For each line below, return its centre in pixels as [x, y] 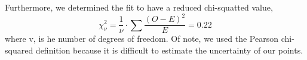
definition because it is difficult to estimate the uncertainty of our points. [169, 50]
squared [19, 50]
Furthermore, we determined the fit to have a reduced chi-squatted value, [139, 7]
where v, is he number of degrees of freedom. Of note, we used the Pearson [142, 39]
